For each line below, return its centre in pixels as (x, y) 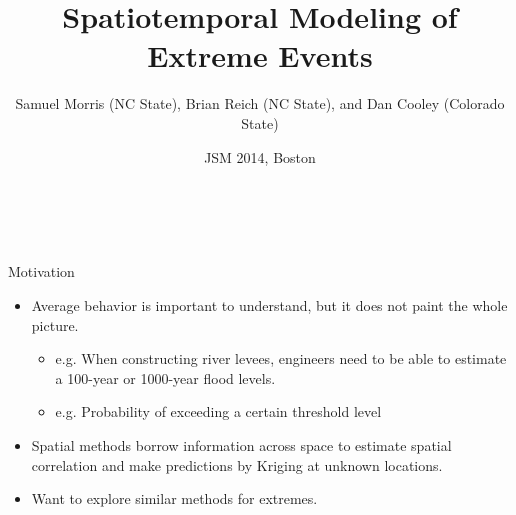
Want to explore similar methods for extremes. (174, 498)
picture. (55, 324)
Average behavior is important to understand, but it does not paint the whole (269, 304)
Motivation (41, 271)
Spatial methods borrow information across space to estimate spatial (241, 444)
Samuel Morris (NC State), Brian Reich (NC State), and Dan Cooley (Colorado (260, 103)
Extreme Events (260, 55)
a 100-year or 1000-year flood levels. (165, 377)
